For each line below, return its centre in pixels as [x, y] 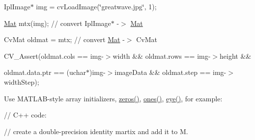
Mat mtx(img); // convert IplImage [57, 23]
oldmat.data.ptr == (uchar [45, 72]
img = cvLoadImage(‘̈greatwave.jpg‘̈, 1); [96, 6]
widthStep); [22, 82]
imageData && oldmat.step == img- [170, 72]
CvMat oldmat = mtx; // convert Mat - [64, 39]
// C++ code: [25, 115]
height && [236, 56]
